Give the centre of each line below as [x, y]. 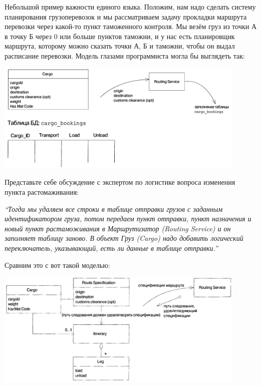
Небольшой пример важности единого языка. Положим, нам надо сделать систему [130, 7]
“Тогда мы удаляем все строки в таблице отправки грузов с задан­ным [114, 209]
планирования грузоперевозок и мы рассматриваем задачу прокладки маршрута [126, 16]
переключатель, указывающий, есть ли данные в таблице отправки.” [111, 248]
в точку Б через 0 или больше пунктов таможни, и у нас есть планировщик [120, 36]
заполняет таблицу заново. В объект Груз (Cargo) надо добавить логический [124, 238]
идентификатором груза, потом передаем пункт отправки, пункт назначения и [128, 219]
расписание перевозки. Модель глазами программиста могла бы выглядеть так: [125, 55]
